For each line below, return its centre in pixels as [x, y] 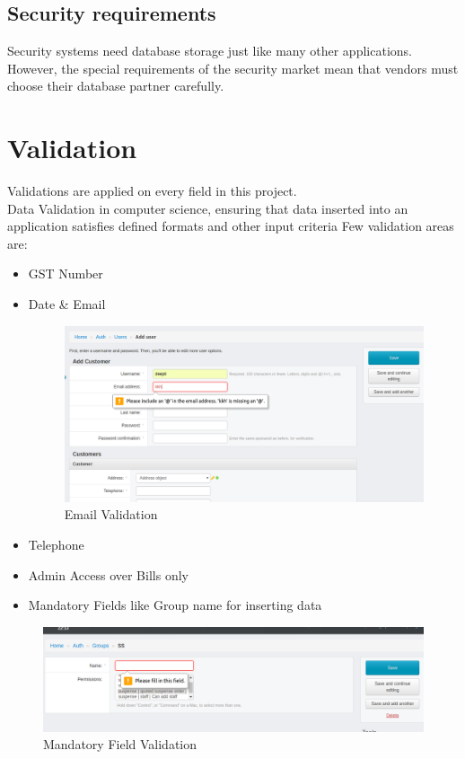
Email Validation [111, 514]
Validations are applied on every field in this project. [152, 191]
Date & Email [67, 304]
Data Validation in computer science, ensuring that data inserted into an [208, 208]
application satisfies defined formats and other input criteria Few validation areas [231, 226]
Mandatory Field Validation [120, 744]
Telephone [56, 545]
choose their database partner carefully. [116, 86]
